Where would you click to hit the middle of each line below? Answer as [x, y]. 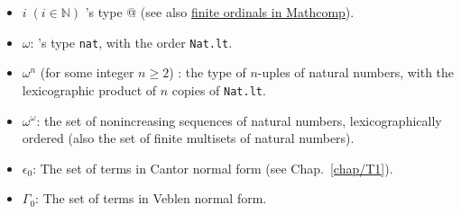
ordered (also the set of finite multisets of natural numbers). [188, 138]
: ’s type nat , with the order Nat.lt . [131, 42]
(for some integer [87, 72]
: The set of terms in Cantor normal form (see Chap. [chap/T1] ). [213, 168]
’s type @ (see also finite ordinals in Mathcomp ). [220, 12]
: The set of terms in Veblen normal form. [151, 198]
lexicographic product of [89, 89]
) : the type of [207, 72]
